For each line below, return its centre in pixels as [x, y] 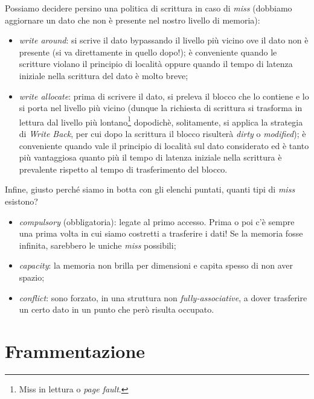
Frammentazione [75, 350]
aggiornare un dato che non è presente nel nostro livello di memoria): [133, 20]
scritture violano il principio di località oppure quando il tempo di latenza [156, 64]
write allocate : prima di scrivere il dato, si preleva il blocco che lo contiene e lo [164, 96]
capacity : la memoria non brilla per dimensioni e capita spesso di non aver [156, 265]
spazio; [32, 277]
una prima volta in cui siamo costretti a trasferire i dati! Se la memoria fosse [161, 233]
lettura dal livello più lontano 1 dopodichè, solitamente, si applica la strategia [161, 121]
